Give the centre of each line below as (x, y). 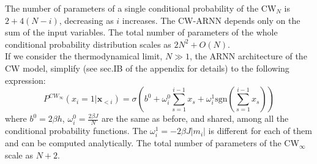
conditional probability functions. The (76, 131)
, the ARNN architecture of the (248, 56)
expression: (25, 80)
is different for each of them (260, 131)
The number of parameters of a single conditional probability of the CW (141, 8)
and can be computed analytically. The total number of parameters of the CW (152, 143)
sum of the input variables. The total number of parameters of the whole (141, 32)
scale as (19, 155)
